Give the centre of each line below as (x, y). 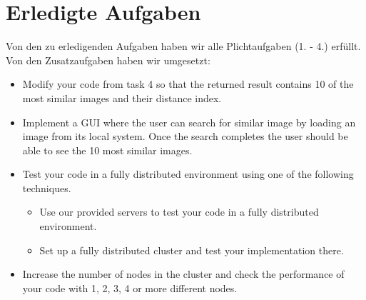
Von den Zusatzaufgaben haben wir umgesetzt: (108, 60)
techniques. (47, 187)
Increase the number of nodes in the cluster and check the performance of (183, 274)
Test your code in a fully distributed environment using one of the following (188, 174)
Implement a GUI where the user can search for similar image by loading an (189, 122)
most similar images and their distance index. (122, 97)
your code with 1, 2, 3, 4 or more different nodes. (130, 287)
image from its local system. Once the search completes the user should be (185, 136)
